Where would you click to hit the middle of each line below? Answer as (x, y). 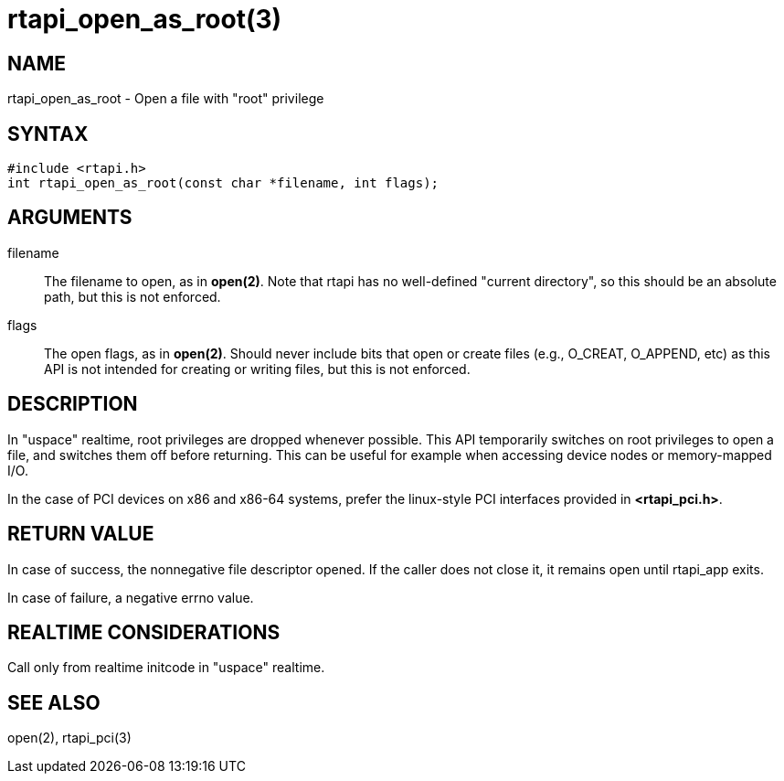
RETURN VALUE (81, 534)
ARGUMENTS (70, 218)
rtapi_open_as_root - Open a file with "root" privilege (166, 99)
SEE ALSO (54, 702)
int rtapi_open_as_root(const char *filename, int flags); (223, 183)
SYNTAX (48, 134)
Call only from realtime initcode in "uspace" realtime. (166, 668)
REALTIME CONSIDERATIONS (144, 632)
